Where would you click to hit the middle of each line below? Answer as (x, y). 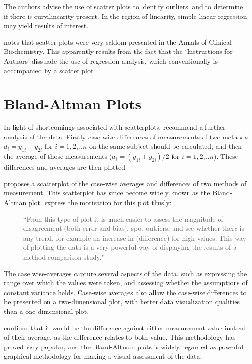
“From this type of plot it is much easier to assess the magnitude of (123, 218)
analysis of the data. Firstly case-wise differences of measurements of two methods (126, 136)
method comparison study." (63, 257)
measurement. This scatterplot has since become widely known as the (107, 193)
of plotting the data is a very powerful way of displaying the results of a (130, 247)
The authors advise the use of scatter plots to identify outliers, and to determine (124, 6)
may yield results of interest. (46, 26)
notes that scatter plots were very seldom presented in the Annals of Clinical (118, 42)
